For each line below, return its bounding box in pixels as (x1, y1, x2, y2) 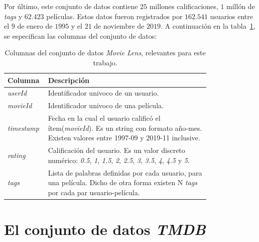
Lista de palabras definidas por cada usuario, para (48, 167, 202, 178)
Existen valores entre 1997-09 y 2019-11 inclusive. (48, 132, 200, 143)
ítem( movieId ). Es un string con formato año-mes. (48, 122, 202, 133)
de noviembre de (94, 21, 145, 31)
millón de (226, 1, 255, 11)
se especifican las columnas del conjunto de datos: (4, 30, 157, 41)
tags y (4, 11, 23, 21)
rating (8, 149, 26, 160)
